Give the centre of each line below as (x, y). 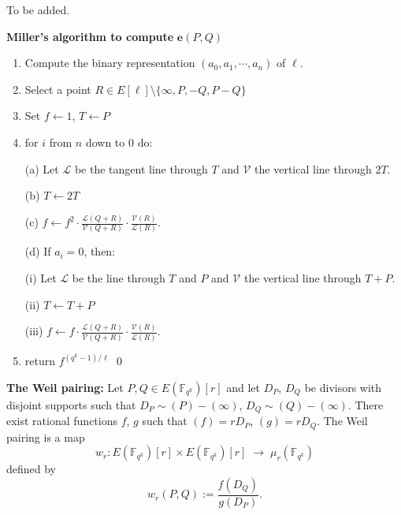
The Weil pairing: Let (65, 387)
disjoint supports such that (71, 404)
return (40, 361)
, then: (100, 251)
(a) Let (42, 168)
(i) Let (41, 277)
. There (366, 404)
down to (105, 142)
